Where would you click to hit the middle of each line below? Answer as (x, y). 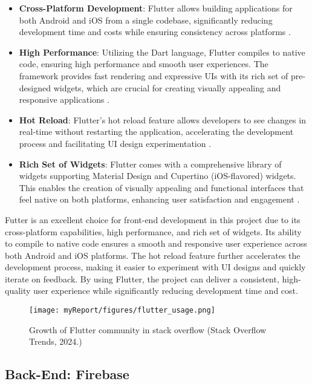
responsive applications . (64, 99)
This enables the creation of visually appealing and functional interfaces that (161, 187)
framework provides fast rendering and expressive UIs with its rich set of (154, 75)
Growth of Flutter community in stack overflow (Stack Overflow (148, 329)
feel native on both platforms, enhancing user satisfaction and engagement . (159, 199)
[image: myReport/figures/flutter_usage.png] (122, 311)
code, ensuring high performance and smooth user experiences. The (144, 64)
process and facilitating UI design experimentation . (115, 143)
